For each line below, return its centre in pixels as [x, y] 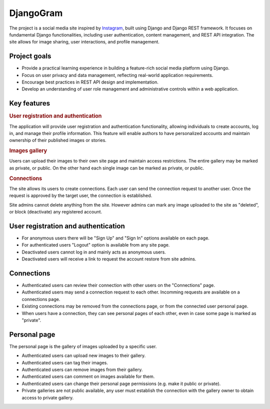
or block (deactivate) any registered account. [56, 212]
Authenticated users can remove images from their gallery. [82, 369]
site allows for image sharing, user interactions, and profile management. [84, 42]
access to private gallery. [48, 397]
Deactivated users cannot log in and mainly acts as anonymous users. [94, 252]
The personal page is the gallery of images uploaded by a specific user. [83, 346]
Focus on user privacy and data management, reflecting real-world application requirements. [117, 75]
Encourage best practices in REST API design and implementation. [90, 82]
